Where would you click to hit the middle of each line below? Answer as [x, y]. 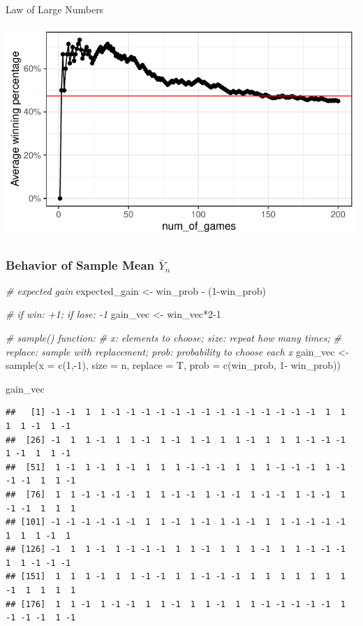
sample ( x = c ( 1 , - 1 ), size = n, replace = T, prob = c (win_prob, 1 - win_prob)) [173, 365]
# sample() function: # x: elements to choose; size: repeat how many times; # [173, 337]
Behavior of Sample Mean [80, 264]
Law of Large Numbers [55, 9]
